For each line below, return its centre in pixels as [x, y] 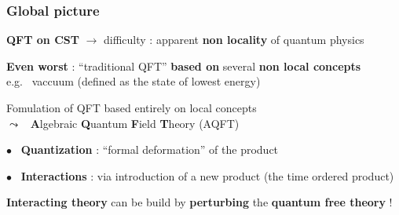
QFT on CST [43, 40]
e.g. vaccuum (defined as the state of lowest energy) [134, 81]
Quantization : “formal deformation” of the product [150, 149]
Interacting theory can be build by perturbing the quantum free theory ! [199, 202]
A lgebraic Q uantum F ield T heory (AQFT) [135, 123]
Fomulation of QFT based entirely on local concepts [132, 107]
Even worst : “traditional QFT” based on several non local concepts [184, 66]
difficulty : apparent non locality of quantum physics [234, 40]
